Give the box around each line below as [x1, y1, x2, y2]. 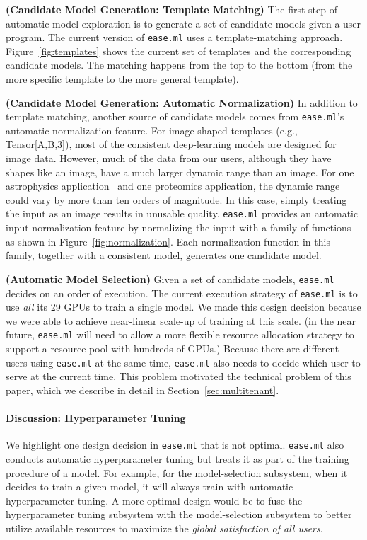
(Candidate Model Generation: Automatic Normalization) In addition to [6, 95, 358, 110]
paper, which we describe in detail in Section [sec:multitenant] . [6, 382, 279, 397]
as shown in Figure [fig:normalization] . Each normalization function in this [6, 234, 330, 248]
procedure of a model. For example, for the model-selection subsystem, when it [6, 465, 348, 480]
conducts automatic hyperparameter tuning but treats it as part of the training [6, 451, 349, 466]
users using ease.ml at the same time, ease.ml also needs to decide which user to [6, 355, 361, 369]
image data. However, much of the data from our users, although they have [6, 151, 332, 166]
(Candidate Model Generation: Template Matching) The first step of [6, 2, 338, 16]
